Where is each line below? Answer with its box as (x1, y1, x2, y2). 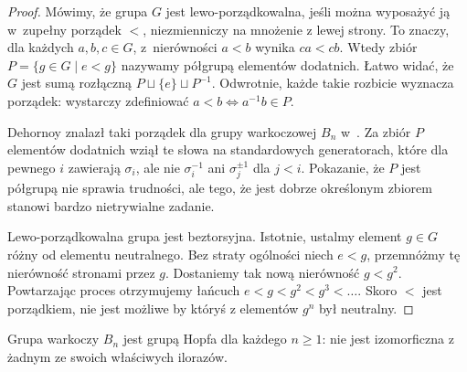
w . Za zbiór (340, 122, 411, 141)
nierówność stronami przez (7, 262, 155, 282)
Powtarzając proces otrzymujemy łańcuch (7, 281, 240, 300)
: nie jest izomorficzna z (322, 329, 454, 348)
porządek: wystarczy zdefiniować (7, 90, 189, 110)
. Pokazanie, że (301, 157, 385, 176)
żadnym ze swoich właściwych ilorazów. (7, 346, 228, 366)
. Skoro (357, 281, 398, 300)
